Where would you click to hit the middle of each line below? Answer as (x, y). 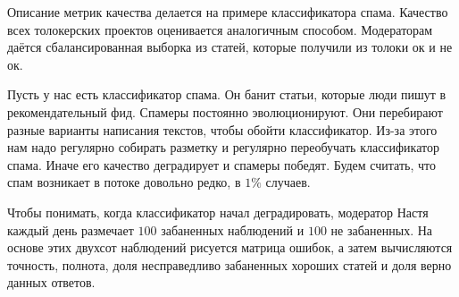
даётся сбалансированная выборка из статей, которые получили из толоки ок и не (230, 47)
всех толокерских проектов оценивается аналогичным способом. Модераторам (220, 29)
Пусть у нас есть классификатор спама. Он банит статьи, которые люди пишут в (227, 94)
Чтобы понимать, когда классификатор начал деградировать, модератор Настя (218, 212)
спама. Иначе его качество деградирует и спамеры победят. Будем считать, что (221, 164)
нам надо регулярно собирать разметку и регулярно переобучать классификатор (223, 147)
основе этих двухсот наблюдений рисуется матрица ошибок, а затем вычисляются (230, 247)
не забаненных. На (382, 229)
